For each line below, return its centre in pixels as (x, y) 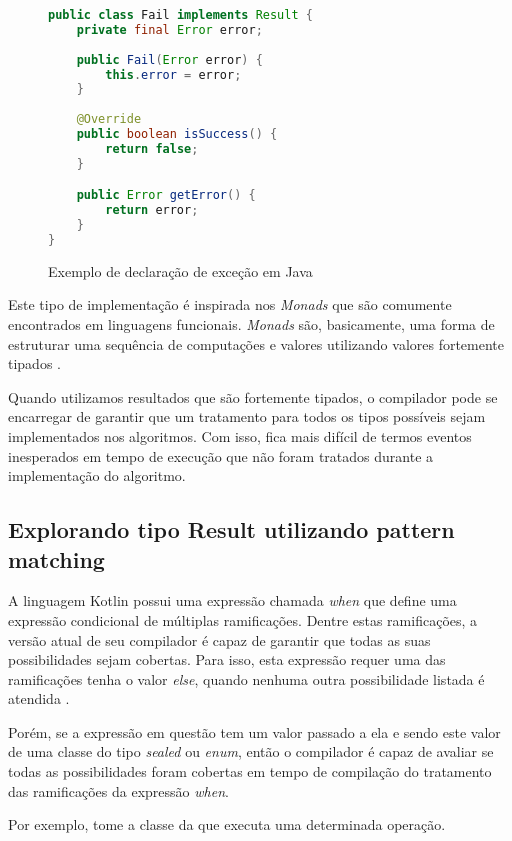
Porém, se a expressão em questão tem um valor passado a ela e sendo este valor (254, 731)
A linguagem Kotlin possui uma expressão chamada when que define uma (232, 600)
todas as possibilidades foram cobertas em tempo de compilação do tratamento (250, 771)
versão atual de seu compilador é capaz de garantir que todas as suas (219, 639)
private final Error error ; (169, 29)
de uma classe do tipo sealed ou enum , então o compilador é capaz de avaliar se (251, 751)
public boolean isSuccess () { (177, 134)
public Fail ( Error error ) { (169, 59)
